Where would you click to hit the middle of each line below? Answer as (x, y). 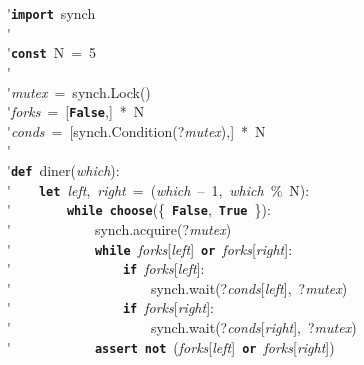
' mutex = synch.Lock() (79, 91)
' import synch (51, 13)
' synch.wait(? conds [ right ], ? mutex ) (182, 327)
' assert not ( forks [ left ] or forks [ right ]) (171, 346)
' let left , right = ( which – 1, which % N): (158, 189)
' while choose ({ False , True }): (139, 209)
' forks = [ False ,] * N (76, 111)
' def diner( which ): (63, 169)
